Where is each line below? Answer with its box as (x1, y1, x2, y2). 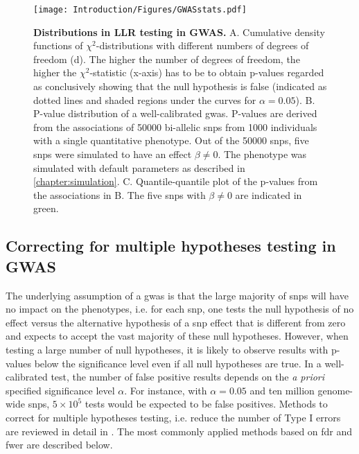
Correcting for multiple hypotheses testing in (6, 235, 336, 256)
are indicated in (235, 187, 302, 202)
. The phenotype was (218, 147, 306, 161)
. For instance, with (124, 383, 207, 397)
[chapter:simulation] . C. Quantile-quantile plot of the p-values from (33, 174, 318, 189)
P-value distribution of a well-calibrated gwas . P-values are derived (33, 106, 317, 121)
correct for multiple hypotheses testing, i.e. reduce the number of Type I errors (6, 410, 341, 424)
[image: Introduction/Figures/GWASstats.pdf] (33, 5, 247, 15)
